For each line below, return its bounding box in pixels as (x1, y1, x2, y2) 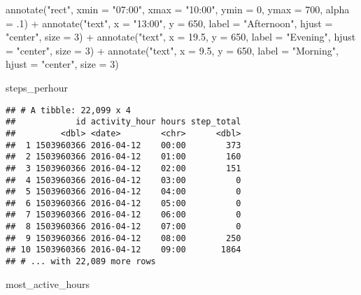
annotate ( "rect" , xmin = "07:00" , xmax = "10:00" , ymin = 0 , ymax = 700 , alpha (6, 2, 350, 16)
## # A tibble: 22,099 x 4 (6, 105, 131, 115)
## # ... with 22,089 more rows (6, 257, 156, 267)
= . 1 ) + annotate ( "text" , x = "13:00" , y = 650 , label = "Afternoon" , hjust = (6, 15, 333, 30)
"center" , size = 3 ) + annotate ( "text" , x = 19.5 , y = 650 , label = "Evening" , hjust (6, 29, 356, 44)
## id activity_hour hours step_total (6, 117, 241, 127)
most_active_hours (6, 276, 90, 291)
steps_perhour (6, 80, 68, 94)
